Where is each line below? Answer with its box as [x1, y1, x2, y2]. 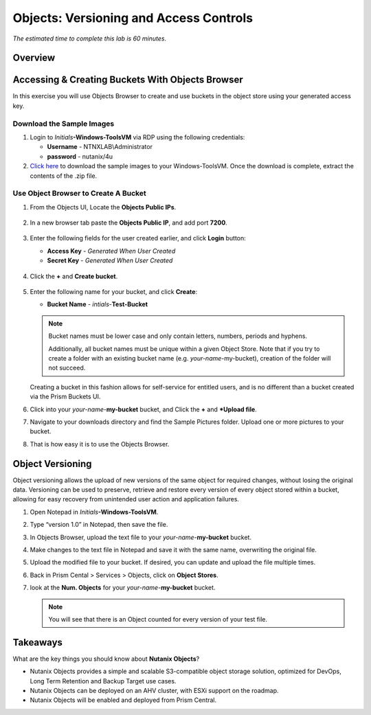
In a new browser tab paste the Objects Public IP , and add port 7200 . [30, 218, 228, 227]
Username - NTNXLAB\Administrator [47, 143, 153, 151]
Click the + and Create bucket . [30, 272, 118, 280]
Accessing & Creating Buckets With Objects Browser [12, 74, 243, 86]
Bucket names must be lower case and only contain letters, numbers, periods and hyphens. [48, 332, 308, 340]
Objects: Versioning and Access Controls [12, 10, 254, 25]
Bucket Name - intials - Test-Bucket [47, 300, 148, 308]
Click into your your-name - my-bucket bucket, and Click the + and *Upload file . [30, 405, 257, 413]
